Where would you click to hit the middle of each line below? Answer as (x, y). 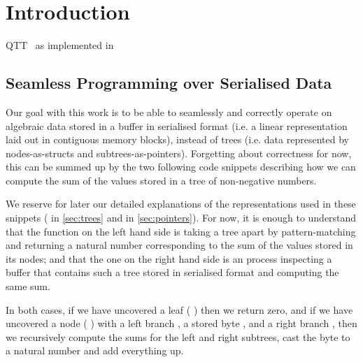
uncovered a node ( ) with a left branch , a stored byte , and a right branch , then (181, 323)
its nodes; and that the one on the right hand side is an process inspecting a (169, 258)
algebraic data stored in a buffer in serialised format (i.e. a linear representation (177, 125)
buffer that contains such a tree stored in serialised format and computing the (172, 272)
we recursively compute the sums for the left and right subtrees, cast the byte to (178, 336)
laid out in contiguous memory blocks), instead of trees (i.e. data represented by (177, 139)
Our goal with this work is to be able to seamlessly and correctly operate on (169, 111)
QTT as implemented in (60, 45)
